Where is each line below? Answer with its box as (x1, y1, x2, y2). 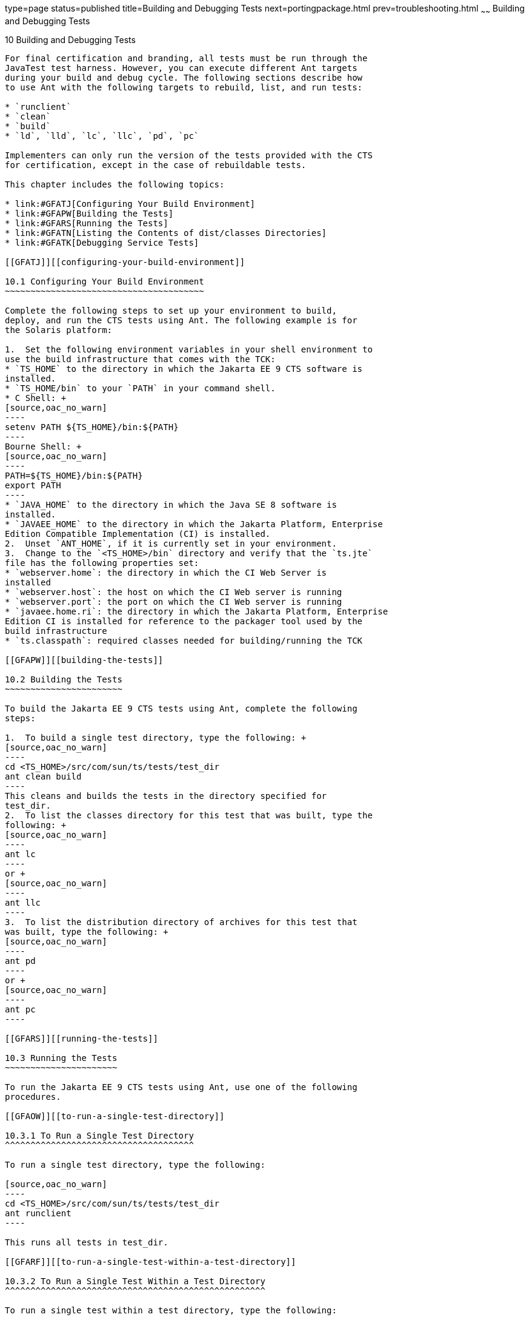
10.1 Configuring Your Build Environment (5, 276, 204, 286)
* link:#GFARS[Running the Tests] (5, 218, 168, 228)
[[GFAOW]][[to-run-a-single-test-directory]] (5, 1111, 225, 1121)
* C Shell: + (5, 392, 67, 403)
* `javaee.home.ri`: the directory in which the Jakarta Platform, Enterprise (5, 606, 388, 616)
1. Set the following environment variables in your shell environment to (5, 344, 373, 354)
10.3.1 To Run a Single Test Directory (5, 1130, 194, 1140)
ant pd (5, 955, 36, 966)
